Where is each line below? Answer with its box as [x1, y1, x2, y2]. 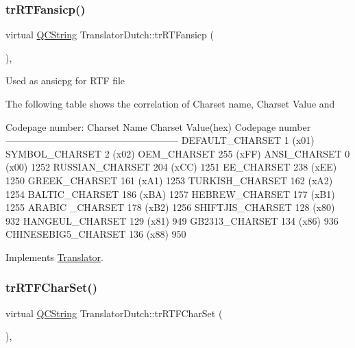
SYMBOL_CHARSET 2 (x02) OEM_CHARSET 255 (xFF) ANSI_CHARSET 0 [5, 146, 350, 160]
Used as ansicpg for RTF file [5, 73, 125, 88]
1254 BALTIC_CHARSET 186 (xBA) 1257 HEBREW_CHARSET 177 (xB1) [5, 186, 335, 201]
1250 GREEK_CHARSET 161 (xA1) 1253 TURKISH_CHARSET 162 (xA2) [5, 173, 333, 187]
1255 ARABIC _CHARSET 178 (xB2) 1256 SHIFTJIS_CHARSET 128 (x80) [5, 200, 335, 214]
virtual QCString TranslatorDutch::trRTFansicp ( [5, 27, 214, 42]
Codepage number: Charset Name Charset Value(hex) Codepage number [5, 119, 311, 134]
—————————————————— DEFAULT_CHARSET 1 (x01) [5, 133, 315, 147]
